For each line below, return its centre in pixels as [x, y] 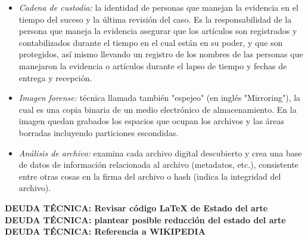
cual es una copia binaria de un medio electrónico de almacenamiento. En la [158, 109]
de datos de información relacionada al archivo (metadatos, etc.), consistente [158, 164]
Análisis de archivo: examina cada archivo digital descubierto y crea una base [160, 153]
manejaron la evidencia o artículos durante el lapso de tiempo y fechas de [153, 65]
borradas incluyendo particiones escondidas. [99, 132]
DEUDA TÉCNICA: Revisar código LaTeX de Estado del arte [136, 207]
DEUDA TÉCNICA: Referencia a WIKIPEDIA [105, 231]
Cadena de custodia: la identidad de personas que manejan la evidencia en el [158, 7]
